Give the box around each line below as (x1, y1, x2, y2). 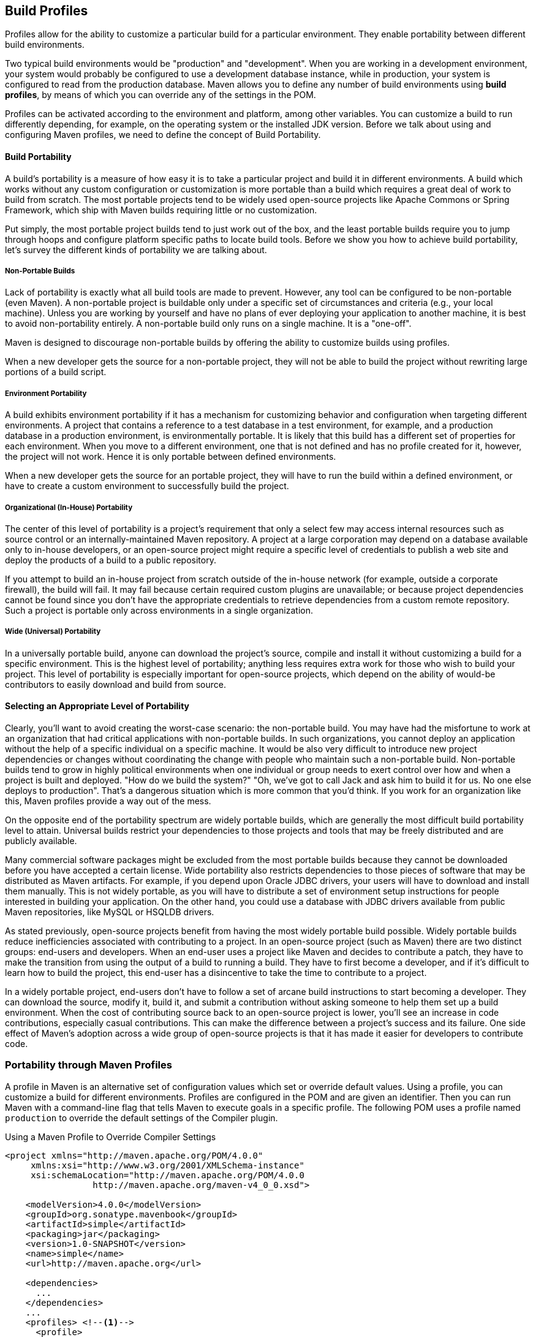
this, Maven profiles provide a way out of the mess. (5, 795, 211, 806)
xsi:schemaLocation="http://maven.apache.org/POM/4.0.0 (31, 1170, 304, 1180)
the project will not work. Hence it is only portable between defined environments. (5, 451, 336, 462)
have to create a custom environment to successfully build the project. (5, 481, 289, 492)
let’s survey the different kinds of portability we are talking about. (5, 244, 267, 255)
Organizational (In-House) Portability (5, 503, 133, 512)
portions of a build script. (5, 367, 107, 378)
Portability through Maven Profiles (5, 1059, 172, 1072)
